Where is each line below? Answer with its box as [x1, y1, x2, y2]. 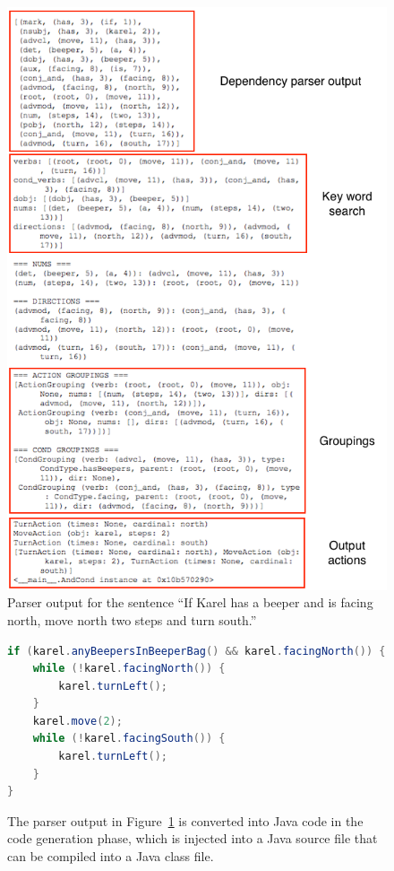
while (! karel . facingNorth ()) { [32, 662, 226, 675]
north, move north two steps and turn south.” [7, 610, 257, 629]
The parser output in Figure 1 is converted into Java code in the [7, 811, 364, 830]
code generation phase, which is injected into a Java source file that [7, 829, 378, 848]
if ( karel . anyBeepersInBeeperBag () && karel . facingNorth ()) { [7, 644, 386, 658]
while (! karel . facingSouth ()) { [32, 732, 226, 745]
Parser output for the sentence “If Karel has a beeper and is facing [7, 593, 373, 612]
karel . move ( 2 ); [32, 714, 123, 727]
